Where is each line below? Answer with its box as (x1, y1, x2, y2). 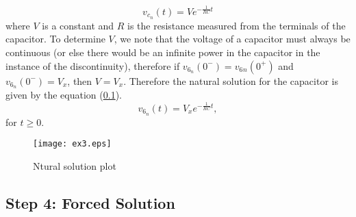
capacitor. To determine (5, 31, 105, 46)
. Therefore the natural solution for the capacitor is (123, 73, 338, 88)
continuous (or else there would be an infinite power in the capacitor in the (5, 44, 320, 59)
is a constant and (42, 18, 114, 32)
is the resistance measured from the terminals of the (127, 18, 346, 32)
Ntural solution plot (33, 159, 116, 173)
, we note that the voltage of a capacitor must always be (114, 31, 351, 46)
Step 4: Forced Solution (5, 192, 175, 214)
